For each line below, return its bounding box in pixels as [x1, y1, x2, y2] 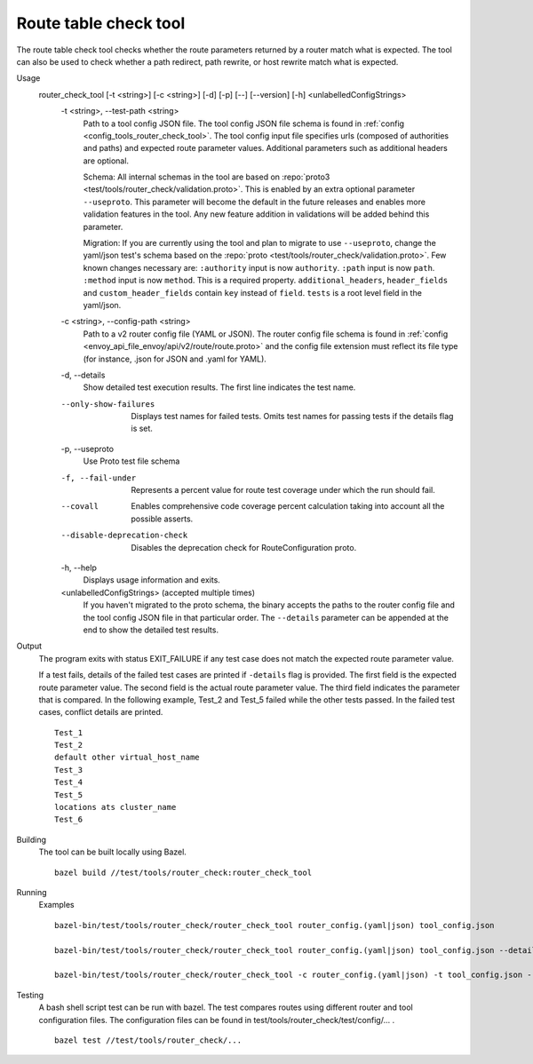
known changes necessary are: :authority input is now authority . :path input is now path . [83, 262, 435, 273]
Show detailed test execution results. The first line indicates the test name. [83, 382, 356, 393]
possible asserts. [131, 513, 194, 524]
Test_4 [54, 777, 84, 788]
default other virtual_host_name [54, 752, 200, 763]
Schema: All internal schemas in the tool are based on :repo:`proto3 [83, 171, 330, 182]
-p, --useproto [60, 443, 115, 454]
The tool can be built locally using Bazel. [38, 846, 187, 857]
